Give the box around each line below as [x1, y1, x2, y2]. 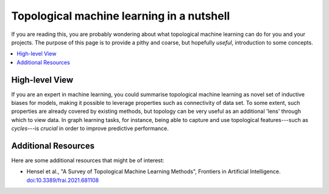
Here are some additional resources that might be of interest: [11, 157, 164, 164]
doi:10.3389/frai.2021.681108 [26, 176, 99, 184]
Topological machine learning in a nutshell [11, 9, 230, 23]
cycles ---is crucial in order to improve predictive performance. [11, 125, 169, 132]
